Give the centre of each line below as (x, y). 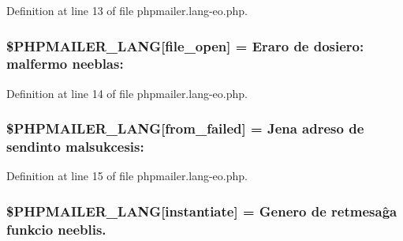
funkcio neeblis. (56, 229)
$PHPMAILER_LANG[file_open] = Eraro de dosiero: (185, 45)
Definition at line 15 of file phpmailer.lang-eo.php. (127, 176)
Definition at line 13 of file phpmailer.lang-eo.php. (127, 10)
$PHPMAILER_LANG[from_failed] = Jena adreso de (185, 128)
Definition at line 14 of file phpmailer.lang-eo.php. (127, 93)
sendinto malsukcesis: (75, 147)
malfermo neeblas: (65, 64)
